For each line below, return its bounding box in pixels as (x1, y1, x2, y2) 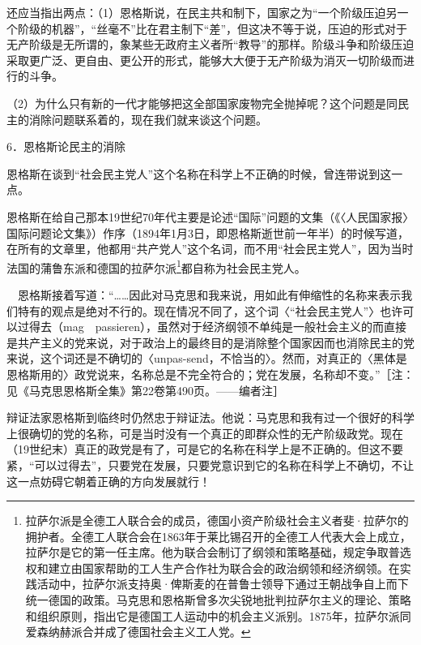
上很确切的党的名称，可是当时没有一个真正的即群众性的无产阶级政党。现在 (6, 424, 403, 441)
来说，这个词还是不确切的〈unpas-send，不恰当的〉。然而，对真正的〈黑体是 (6, 350, 407, 367)
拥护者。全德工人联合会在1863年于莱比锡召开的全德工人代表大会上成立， (25, 527, 411, 544)
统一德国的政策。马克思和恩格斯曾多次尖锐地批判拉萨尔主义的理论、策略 (25, 591, 411, 608)
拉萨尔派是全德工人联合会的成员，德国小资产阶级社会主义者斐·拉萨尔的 (25, 512, 409, 529)
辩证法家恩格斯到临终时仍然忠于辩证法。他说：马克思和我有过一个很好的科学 (6, 409, 415, 426)
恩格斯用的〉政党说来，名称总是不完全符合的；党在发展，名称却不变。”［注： (6, 365, 415, 382)
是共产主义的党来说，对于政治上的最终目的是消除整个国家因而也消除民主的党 (6, 333, 415, 350)
